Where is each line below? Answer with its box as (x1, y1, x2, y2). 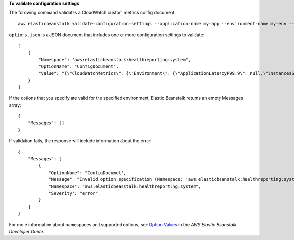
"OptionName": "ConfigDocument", (38, 64, 119, 69)
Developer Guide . (9, 228, 44, 234)
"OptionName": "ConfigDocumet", (49, 170, 127, 175)
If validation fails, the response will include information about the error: (9, 138, 152, 144)
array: (9, 102, 22, 108)
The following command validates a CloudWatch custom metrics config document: (9, 10, 176, 16)
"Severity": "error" (49, 190, 98, 196)
